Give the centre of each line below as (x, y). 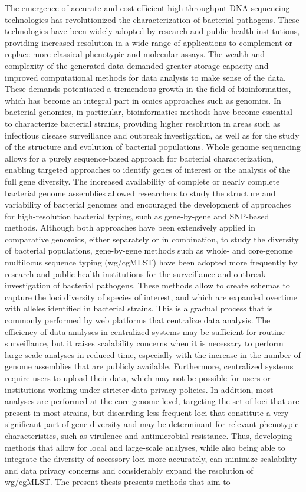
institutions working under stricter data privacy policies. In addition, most (139, 389)
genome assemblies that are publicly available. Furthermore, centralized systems (149, 366)
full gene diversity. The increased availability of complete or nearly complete (142, 181)
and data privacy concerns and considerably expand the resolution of (129, 470)
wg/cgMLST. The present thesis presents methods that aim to (118, 482)
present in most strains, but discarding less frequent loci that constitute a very (147, 412)
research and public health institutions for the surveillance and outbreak (135, 273)
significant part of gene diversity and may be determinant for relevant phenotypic (152, 424)
